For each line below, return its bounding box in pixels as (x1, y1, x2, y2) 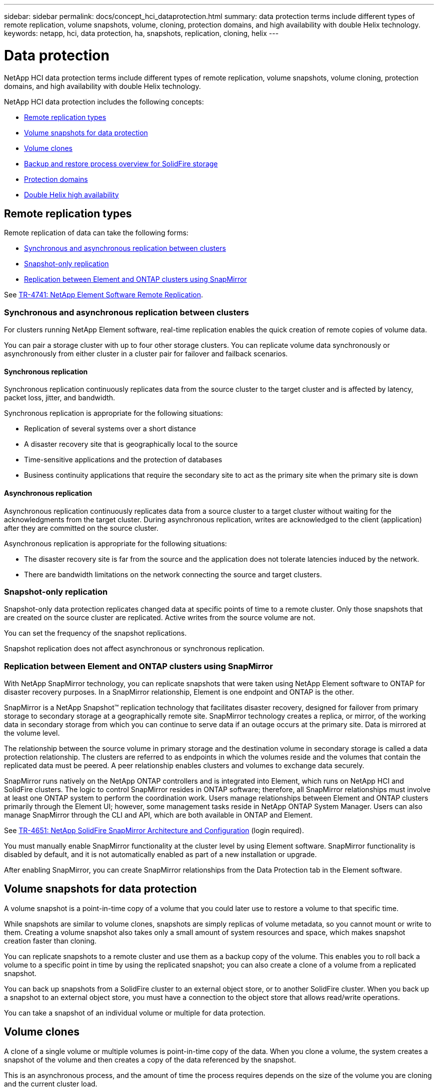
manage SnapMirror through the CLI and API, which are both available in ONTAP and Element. (4, 811, 313, 820)
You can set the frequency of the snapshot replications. (4, 629, 187, 638)
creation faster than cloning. (4, 936, 97, 945)
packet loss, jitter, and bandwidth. (4, 393, 115, 402)
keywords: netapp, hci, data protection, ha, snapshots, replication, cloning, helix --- (4, 29, 279, 37)
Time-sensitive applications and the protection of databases (24, 455, 222, 464)
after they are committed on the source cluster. (4, 523, 158, 532)
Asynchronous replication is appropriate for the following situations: (4, 539, 227, 548)
